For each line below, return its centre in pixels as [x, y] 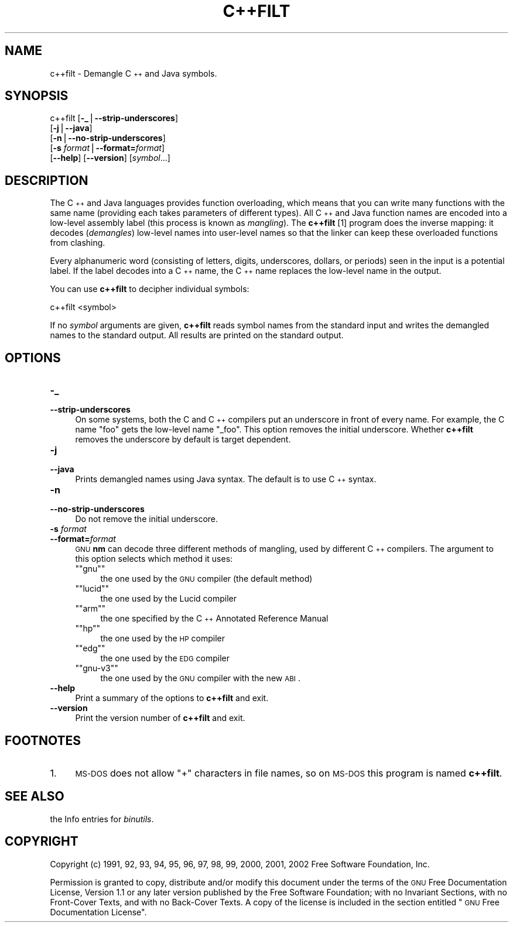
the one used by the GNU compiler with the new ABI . [200, 678]
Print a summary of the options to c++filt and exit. [172, 698]
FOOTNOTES [43, 740]
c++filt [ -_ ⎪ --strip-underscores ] [114, 118]
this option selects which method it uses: [154, 559]
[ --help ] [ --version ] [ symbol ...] [110, 158]
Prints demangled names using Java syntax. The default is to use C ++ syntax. [226, 479]
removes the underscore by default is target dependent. [183, 440]
